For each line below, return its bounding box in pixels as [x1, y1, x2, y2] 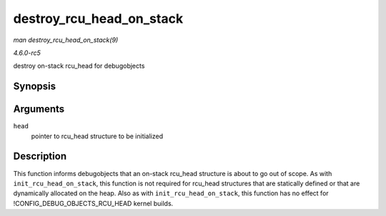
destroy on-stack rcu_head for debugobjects [13, 61, 145, 71]
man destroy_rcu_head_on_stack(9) [13, 36, 119, 44]
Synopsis [13, 81, 56, 93]
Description [13, 150, 67, 163]
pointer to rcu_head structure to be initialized [31, 132, 164, 140]
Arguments [13, 103, 65, 115]
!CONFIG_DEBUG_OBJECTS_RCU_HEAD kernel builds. [13, 199, 174, 207]
